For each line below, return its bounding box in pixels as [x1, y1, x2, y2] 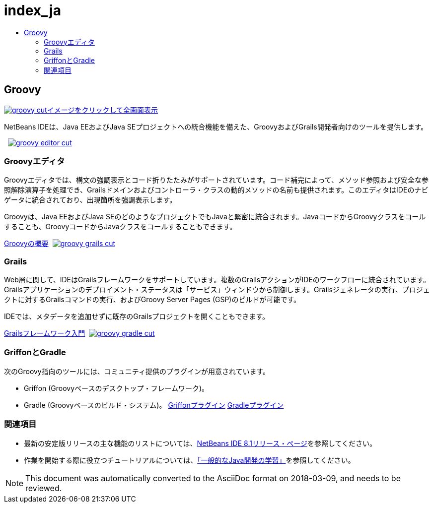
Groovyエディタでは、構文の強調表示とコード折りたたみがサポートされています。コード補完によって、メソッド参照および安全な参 [4, 176, 429, 185]
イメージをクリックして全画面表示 [47, 105, 158, 114]
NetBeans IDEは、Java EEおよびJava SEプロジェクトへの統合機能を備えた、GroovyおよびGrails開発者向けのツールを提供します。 [4, 122, 428, 131]
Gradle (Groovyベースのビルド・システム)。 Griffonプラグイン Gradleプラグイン [24, 400, 284, 409]
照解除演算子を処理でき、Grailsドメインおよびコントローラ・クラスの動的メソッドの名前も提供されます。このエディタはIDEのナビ [4, 186, 429, 194]
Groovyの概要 [4, 239, 49, 248]
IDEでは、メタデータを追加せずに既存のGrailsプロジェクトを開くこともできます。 [4, 312, 270, 321]
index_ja [4, 2, 61, 19]
